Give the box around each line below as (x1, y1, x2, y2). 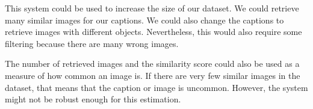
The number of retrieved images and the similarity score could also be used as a (5, 57, 300, 70)
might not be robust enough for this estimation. (5, 93, 181, 105)
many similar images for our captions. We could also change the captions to (5, 13, 284, 26)
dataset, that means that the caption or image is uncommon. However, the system (5, 81, 308, 93)
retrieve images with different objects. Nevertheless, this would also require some (5, 25, 302, 38)
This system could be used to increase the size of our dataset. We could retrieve (5, 2, 299, 14)
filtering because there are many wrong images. (5, 37, 179, 49)
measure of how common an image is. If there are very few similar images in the (5, 69, 300, 81)
